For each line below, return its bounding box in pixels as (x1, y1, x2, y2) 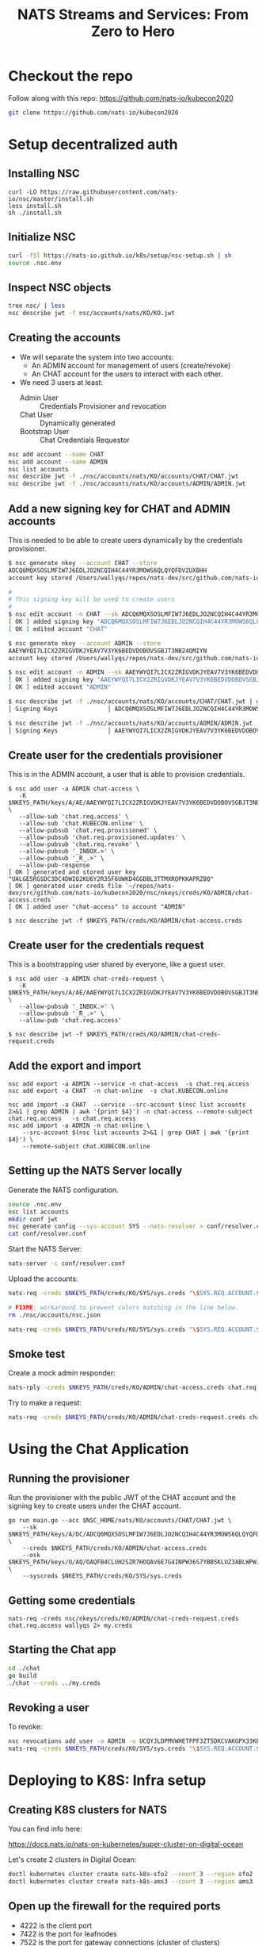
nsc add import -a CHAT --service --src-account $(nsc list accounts (8, 1101, 246, 1109)
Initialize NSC (8, 230, 76, 244)
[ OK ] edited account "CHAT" (8, 625, 108, 633)
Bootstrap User (19, 426, 70, 436)
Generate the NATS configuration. (8, 1185, 119, 1194)
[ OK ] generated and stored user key (8, 868, 136, 876)
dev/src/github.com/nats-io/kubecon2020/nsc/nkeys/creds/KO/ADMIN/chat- (8, 889, 253, 898)
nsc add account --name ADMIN (8, 458, 108, 466)
